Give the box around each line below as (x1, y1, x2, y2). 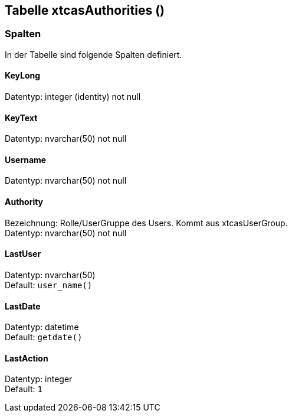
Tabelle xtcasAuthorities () (5, 3, 165, 18)
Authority (5, 197, 44, 207)
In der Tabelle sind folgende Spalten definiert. (5, 49, 182, 60)
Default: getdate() (5, 332, 83, 343)
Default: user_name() (5, 279, 93, 290)
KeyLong (5, 70, 41, 81)
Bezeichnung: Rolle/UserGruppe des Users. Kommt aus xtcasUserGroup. (5, 217, 288, 228)
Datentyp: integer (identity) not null (5, 92, 141, 102)
